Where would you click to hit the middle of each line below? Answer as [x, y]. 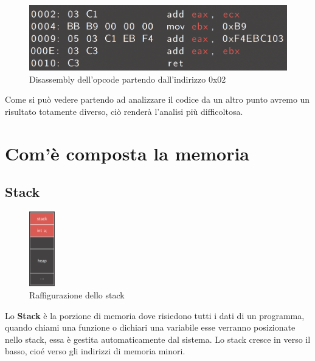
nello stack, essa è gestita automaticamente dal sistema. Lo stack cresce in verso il [158, 339]
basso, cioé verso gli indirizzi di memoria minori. [95, 351]
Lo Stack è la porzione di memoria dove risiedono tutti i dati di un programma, [155, 315]
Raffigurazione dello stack [77, 295]
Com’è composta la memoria [127, 153]
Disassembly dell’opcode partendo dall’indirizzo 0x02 [128, 79]
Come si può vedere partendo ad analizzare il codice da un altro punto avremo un [157, 99]
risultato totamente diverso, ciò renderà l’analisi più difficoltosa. [124, 111]
